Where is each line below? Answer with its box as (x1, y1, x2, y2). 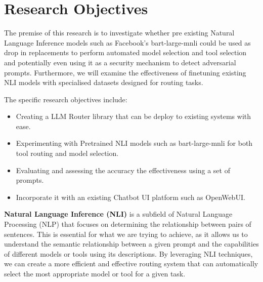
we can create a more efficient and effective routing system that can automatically (4, 258, 258, 269)
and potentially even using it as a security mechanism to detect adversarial (4, 57, 236, 67)
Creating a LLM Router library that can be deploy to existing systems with (16, 111, 251, 122)
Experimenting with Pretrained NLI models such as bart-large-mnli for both (16, 138, 253, 148)
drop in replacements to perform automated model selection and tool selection (4, 47, 247, 58)
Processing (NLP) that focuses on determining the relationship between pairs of (4, 219, 251, 229)
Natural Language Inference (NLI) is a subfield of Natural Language (4, 209, 233, 219)
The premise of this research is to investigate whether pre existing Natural (4, 27, 235, 38)
